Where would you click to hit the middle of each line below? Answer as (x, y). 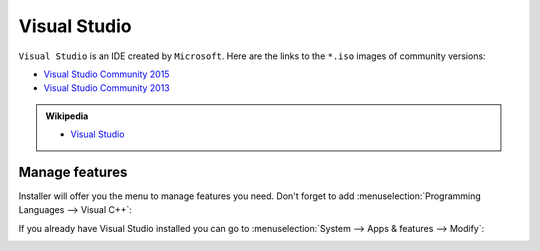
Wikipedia (67, 116)
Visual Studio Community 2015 (106, 74)
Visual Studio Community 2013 (106, 88)
